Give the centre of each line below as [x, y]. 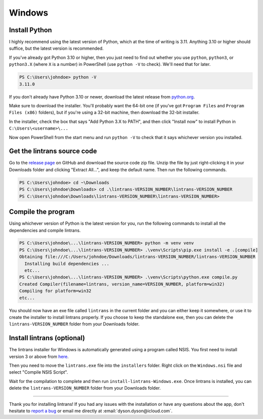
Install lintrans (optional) [47, 338]
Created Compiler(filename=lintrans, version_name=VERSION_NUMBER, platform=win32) [122, 284]
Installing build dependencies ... [67, 264]
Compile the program [42, 212]
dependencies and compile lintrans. [45, 230]
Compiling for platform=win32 [55, 291]
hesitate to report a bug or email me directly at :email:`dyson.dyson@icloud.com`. [91, 411]
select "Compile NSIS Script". [38, 372]
